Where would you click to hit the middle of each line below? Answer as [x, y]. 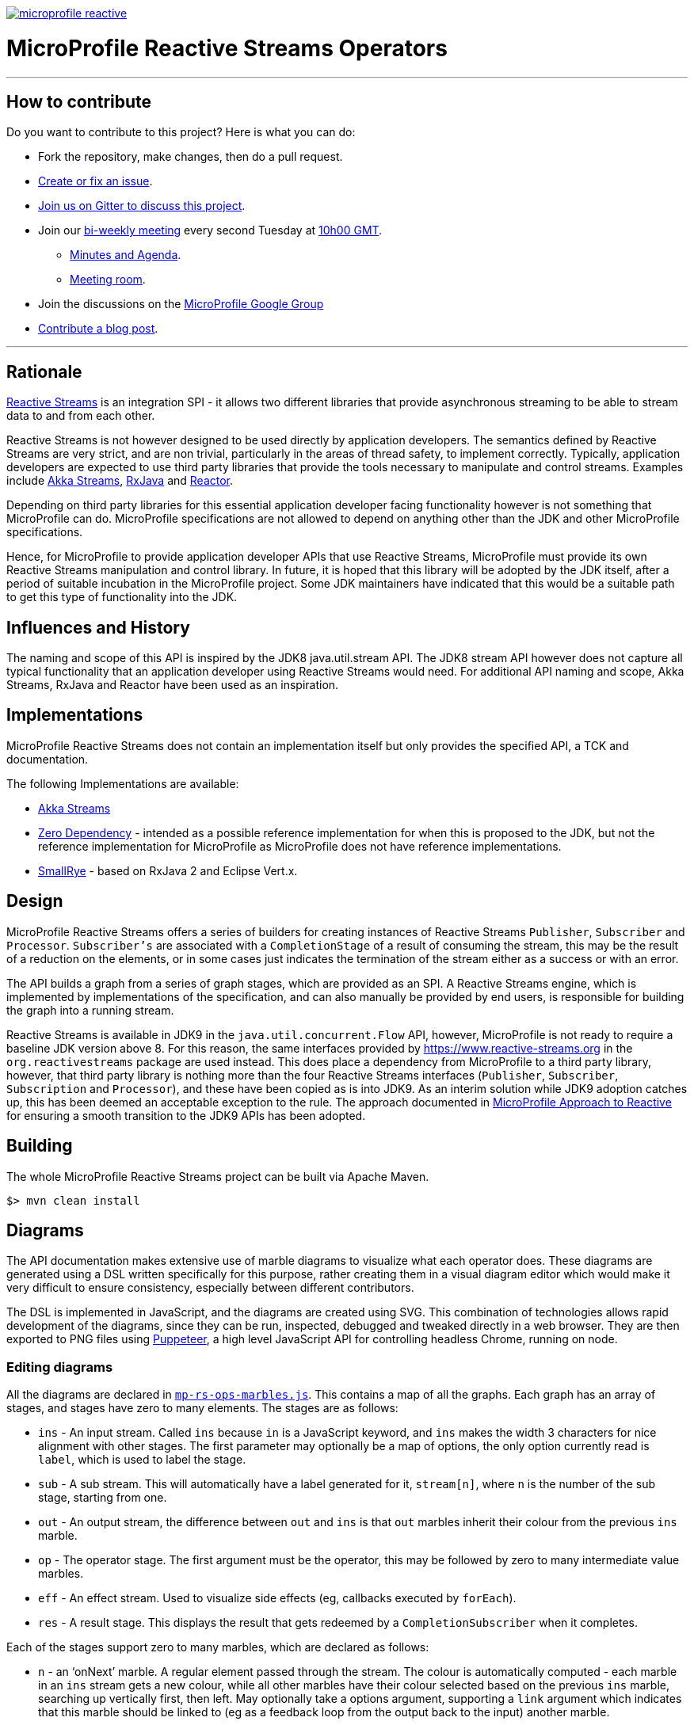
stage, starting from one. [103, 1498]
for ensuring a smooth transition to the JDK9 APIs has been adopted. [186, 1115]
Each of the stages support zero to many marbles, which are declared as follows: [218, 1647]
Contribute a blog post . [98, 329]
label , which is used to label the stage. [142, 1460]
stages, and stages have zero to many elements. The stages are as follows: [202, 1408]
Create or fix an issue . [95, 181]
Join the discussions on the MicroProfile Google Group [181, 304]
